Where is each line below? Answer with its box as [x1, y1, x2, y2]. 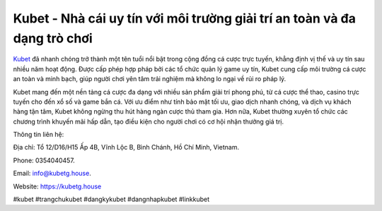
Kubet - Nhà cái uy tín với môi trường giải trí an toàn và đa [13, 11, 357, 26]
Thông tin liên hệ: [13, 131, 64, 139]
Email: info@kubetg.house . [13, 169, 91, 178]
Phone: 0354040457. [13, 156, 76, 164]
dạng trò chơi [13, 30, 93, 46]
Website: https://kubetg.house [13, 182, 102, 191]
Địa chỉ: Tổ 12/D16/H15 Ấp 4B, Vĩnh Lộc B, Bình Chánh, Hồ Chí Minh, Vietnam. [13, 143, 240, 152]
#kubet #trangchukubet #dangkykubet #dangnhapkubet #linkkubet [13, 195, 210, 204]
